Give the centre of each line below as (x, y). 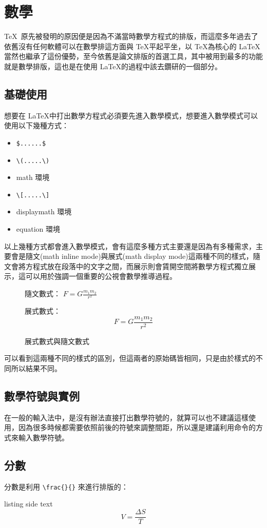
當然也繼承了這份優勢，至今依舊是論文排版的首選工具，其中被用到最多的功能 (133, 56)
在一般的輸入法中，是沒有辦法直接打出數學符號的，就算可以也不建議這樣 (126, 417)
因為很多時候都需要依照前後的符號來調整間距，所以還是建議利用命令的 (137, 427)
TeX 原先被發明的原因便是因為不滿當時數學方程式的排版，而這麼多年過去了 (131, 36)
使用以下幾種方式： (36, 125)
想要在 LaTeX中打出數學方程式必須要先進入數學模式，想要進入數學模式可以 (131, 115)
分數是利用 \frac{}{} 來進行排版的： (66, 486)
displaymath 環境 (44, 211)
